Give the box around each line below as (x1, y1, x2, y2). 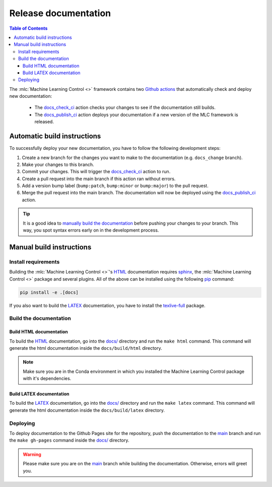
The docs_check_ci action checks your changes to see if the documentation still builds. (34, 104, 216, 111)
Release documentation (9, 8, 111, 19)
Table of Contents (9, 25, 48, 31)
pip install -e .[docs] (20, 289, 79, 295)
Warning (23, 451, 41, 457)
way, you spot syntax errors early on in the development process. (23, 227, 159, 233)
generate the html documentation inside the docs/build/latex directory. (9, 407, 165, 413)
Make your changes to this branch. (22, 161, 94, 168)
